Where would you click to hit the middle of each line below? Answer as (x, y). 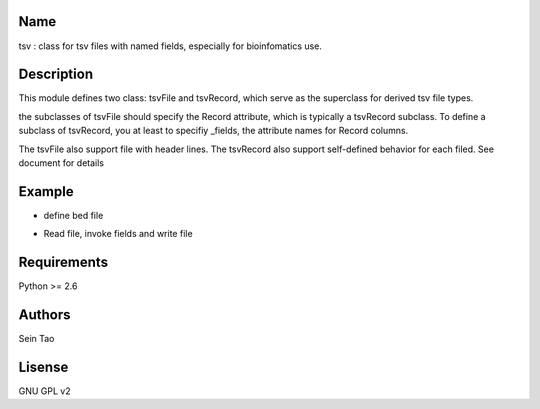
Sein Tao (36, 339)
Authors (44, 314)
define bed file (73, 215)
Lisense (43, 366)
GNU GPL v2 (44, 391)
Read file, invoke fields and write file (118, 234)
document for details (61, 162)
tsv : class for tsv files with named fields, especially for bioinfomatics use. (170, 46)
